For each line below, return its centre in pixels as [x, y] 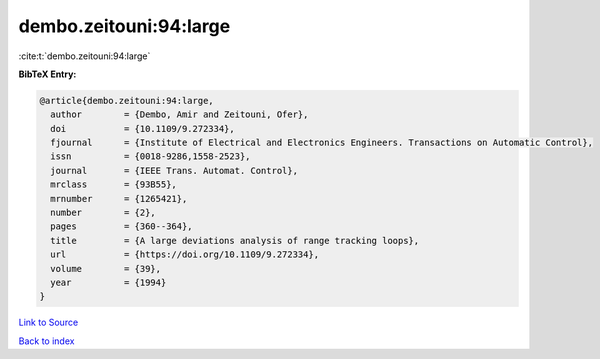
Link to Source [48, 322]
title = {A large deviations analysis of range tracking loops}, [235, 240]
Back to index [46, 341]
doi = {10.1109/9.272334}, [142, 128]
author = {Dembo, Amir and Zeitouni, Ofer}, [179, 114]
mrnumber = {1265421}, [119, 198]
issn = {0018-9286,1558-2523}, [150, 156]
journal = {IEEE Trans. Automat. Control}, [174, 170]
